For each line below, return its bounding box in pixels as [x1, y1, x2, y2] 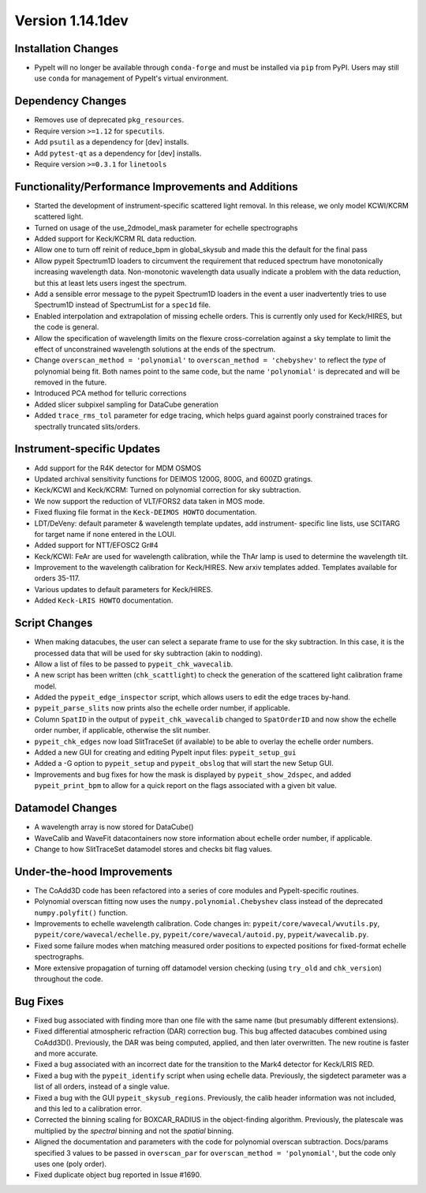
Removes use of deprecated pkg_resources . [34, 115, 185, 125]
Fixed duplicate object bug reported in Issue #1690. [34, 1170, 202, 1180]
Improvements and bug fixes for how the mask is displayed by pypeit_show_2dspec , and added [34, 770, 351, 779]
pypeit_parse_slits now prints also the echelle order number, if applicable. [34, 703, 291, 713]
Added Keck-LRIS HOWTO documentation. [34, 596, 174, 606]
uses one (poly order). [34, 1159, 106, 1169]
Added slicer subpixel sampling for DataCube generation [34, 400, 219, 409]
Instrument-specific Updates [14, 442, 161, 456]
